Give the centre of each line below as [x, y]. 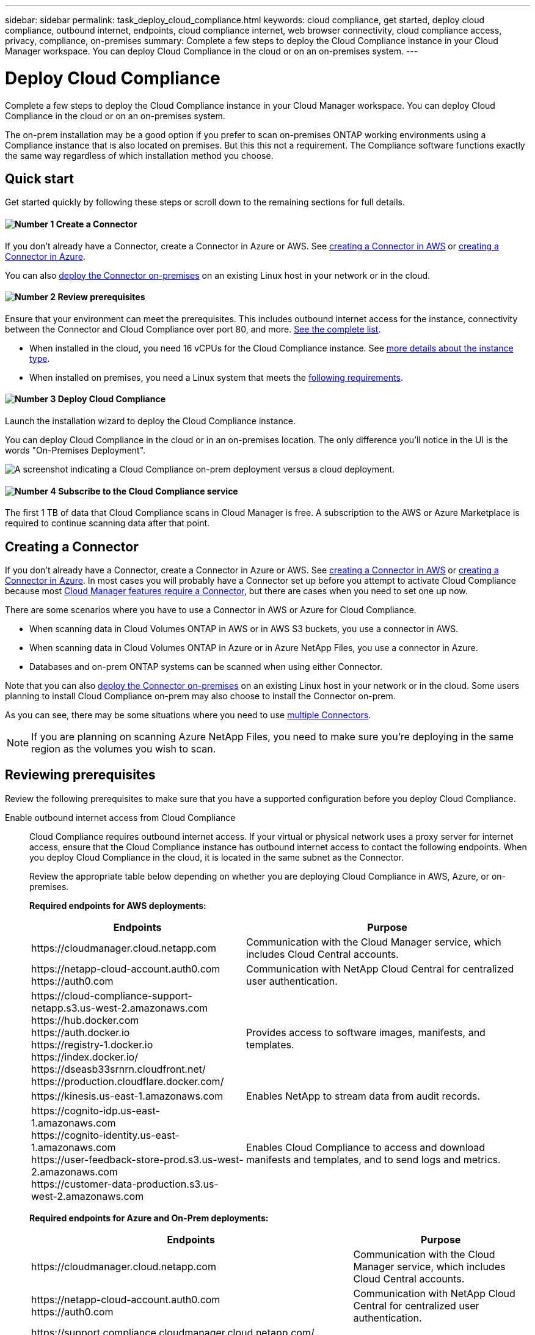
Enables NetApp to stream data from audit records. [363, 1096]
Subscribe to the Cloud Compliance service [148, 491]
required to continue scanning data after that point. [107, 523]
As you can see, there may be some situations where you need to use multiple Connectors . [188, 715]
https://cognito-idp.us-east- [96, 1110]
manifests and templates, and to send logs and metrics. [373, 1159]
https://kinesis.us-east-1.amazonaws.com [127, 1096]
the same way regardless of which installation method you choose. [139, 155]
